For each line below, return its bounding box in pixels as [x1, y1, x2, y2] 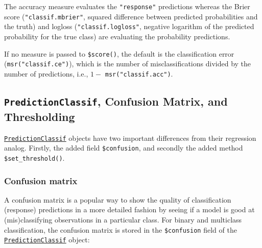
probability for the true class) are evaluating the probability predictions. [4, 31, 230, 41]
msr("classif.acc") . [105, 68, 173, 79]
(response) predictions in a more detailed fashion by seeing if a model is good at [4, 204, 255, 215]
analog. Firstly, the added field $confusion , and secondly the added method [4, 142, 243, 153]
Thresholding [4, 108, 75, 124]
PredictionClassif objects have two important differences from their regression [4, 132, 256, 143]
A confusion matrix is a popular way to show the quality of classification [4, 194, 231, 205]
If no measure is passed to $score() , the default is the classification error [4, 48, 234, 59]
